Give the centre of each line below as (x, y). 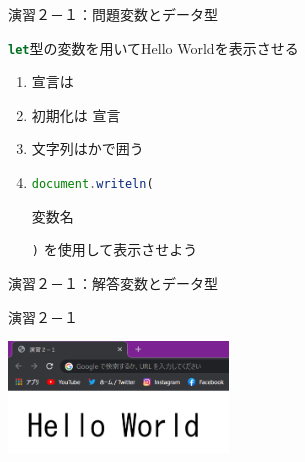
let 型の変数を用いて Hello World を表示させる (153, 47)
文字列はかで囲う (87, 148)
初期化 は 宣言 (76, 114)
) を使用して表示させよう (114, 249)
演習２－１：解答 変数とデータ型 (113, 282)
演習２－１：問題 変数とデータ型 (113, 14)
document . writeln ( (92, 184)
